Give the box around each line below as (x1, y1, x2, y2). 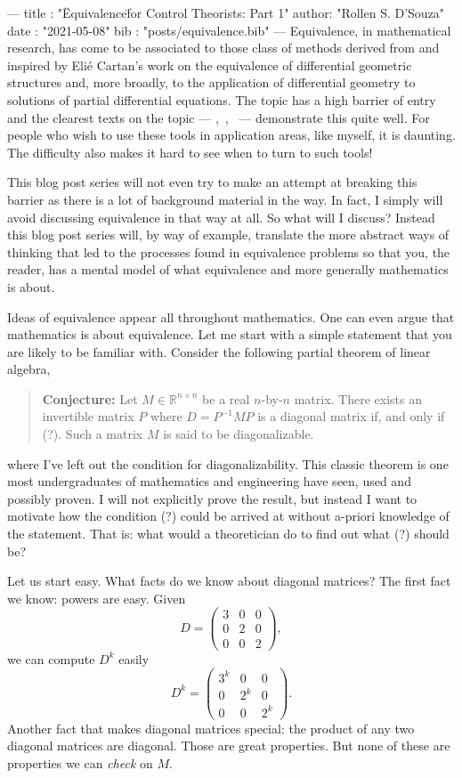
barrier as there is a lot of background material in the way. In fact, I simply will (7, 190, 443, 208)
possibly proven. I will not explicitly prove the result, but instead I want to (7, 489, 417, 507)
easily (118, 649, 150, 668)
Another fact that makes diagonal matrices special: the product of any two (7, 718, 415, 737)
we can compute (7, 649, 95, 668)
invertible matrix (42, 407, 134, 425)
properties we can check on (7, 754, 153, 772)
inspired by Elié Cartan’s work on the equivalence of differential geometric (7, 55, 412, 74)
